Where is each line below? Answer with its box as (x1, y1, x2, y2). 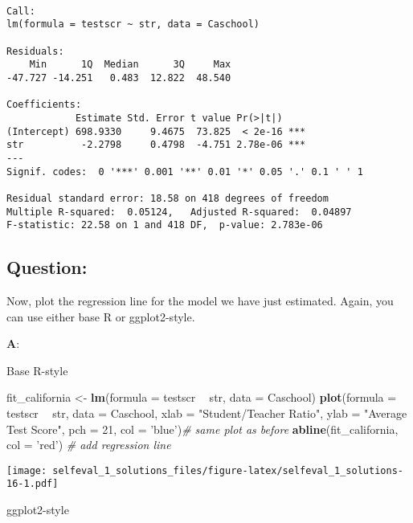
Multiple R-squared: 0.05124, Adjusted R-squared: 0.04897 (6, 206, 352, 218)
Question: (6, 255, 88, 280)
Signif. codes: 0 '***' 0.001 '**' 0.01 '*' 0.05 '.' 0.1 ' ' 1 (6, 165, 363, 178)
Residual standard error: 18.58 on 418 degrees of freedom (6, 192, 329, 204)
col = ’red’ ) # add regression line (6, 436, 171, 453)
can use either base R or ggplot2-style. (6, 308, 195, 325)
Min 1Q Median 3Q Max (29, 59, 231, 71)
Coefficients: (6, 99, 82, 111)
